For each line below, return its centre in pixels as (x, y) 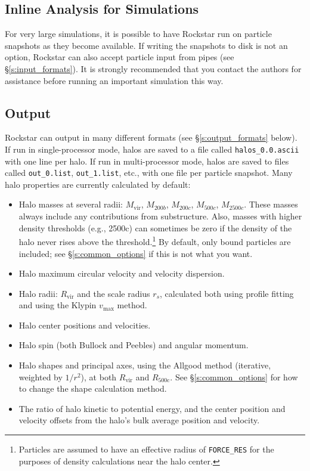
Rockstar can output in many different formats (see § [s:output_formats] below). (151, 137)
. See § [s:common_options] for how (234, 377)
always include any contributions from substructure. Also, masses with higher (160, 216)
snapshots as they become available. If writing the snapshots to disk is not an (146, 45)
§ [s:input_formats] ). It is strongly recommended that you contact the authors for (153, 68)
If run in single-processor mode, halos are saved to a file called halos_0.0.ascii (152, 149)
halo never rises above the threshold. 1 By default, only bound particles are (155, 241)
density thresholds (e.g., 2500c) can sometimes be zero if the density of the (155, 227)
